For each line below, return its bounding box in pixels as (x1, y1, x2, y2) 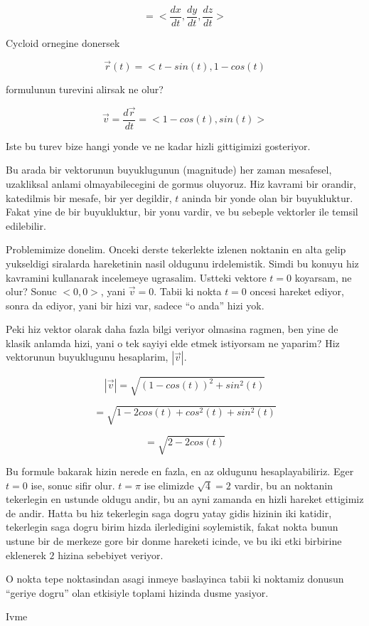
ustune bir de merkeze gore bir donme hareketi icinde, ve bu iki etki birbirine (6, 534, 342, 548)
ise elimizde (144, 477, 194, 492)
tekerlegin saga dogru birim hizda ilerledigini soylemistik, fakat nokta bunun (6, 519, 338, 534)
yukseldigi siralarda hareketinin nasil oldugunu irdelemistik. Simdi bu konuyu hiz (6, 255, 359, 270)
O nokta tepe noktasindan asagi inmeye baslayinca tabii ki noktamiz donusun (6, 571, 344, 586)
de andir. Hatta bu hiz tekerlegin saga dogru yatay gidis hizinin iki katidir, (6, 505, 332, 520)
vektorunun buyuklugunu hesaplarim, (6, 349, 169, 364)
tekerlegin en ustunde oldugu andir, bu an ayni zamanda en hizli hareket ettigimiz (6, 492, 364, 506)
